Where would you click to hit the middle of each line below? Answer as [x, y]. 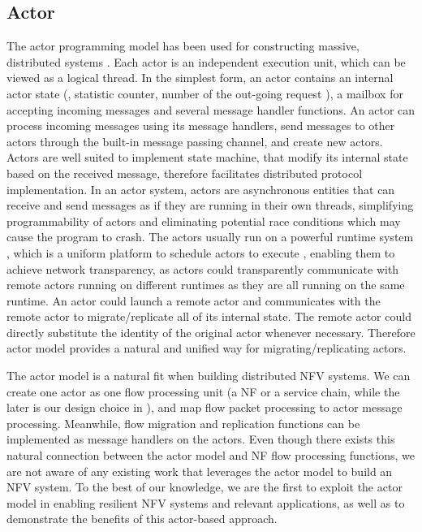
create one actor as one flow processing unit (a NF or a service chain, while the [203, 391]
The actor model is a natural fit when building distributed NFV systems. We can [209, 376]
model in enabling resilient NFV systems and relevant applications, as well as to [206, 502]
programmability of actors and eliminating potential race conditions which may [204, 221]
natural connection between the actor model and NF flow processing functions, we [211, 455]
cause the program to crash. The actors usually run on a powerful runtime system [210, 237]
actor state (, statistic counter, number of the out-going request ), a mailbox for [205, 93]
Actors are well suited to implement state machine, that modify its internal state [207, 157]
